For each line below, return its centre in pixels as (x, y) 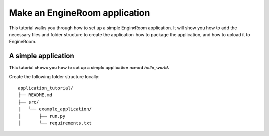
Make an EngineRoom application (80, 13)
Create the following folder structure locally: (54, 76)
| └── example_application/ (55, 109)
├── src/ (29, 102)
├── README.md (35, 95)
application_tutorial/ (46, 88)
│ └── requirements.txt (55, 123)
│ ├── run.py (42, 116)
